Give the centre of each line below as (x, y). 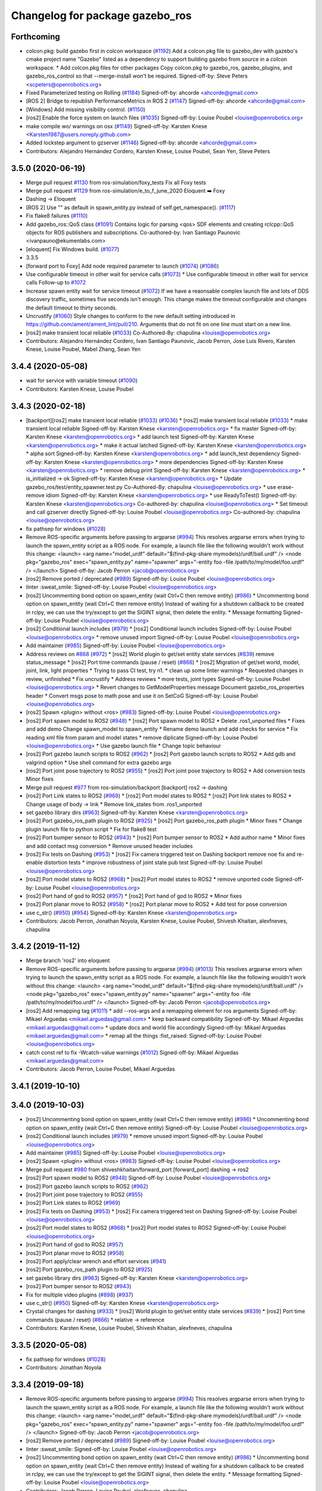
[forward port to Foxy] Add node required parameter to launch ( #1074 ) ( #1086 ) (122, 266)
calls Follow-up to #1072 (56, 283)
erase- (286, 487)
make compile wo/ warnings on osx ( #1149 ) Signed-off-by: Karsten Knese (117, 126)
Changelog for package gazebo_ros (101, 16)
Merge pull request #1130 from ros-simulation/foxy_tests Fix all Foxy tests (116, 182)
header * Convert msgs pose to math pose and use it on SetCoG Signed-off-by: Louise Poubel (142, 695)
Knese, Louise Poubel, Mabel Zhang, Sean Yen (83, 349)
